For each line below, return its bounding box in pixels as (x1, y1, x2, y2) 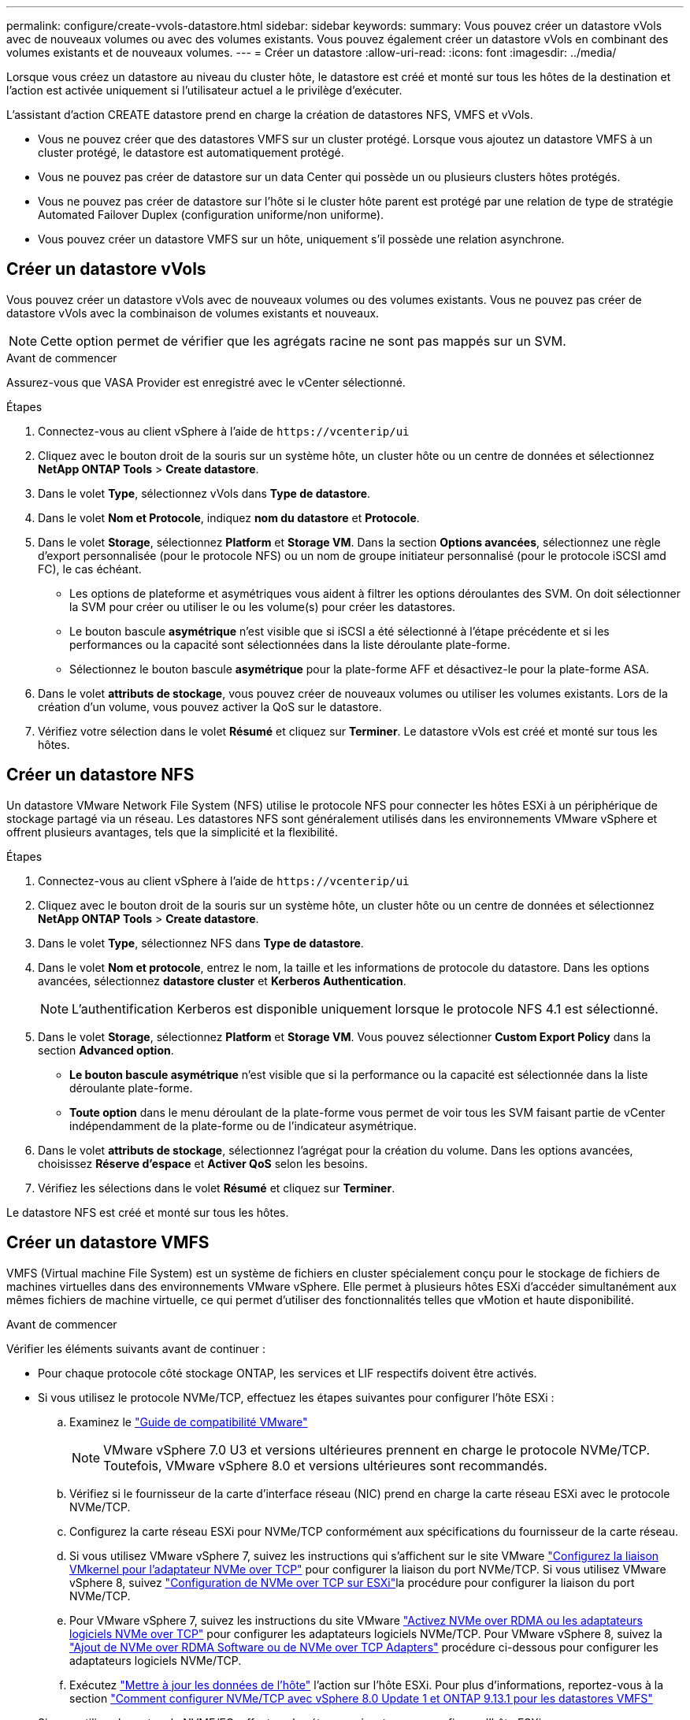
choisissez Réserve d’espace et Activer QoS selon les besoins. (38, 1156, 368, 1170)
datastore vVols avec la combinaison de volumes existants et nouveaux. (6, 306, 380, 320)
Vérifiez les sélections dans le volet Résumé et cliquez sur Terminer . (38, 1181, 395, 1195)
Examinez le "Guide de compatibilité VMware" (69, 1414, 308, 1429)
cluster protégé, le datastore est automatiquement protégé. (38, 146, 344, 159)
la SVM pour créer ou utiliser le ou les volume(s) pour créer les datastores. (69, 599, 456, 613)
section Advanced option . (38, 1043, 174, 1057)
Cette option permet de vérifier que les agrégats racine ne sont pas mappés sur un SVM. (40, 332, 566, 349)
